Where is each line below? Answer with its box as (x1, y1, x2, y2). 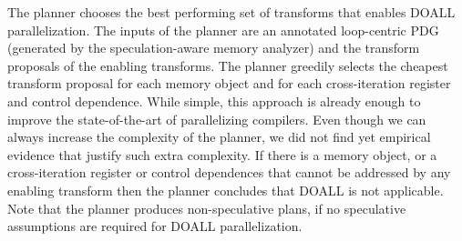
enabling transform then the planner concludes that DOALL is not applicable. (7, 180, 444, 199)
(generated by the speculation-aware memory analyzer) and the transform (7, 38, 420, 57)
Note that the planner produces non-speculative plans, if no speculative (7, 198, 406, 217)
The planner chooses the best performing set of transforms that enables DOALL (7, 3, 456, 21)
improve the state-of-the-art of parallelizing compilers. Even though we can (7, 109, 426, 128)
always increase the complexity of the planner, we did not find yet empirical (7, 127, 431, 146)
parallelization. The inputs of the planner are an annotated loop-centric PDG (7, 20, 439, 39)
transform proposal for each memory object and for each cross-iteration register (7, 74, 451, 93)
